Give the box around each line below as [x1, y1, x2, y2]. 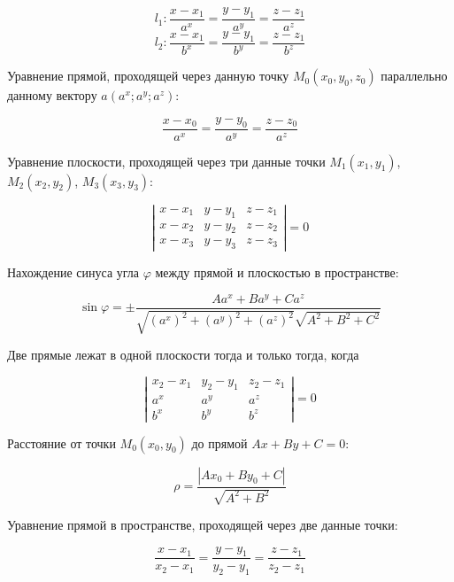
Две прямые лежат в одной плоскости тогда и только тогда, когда [7, 345, 359, 364]
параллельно [381, 66, 448, 85]
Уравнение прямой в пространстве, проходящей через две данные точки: [7, 516, 398, 534]
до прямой [191, 433, 248, 452]
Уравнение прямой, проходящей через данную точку [7, 66, 289, 85]
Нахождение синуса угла [7, 263, 140, 282]
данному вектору [7, 86, 97, 105]
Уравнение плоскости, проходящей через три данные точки [7, 151, 326, 170]
